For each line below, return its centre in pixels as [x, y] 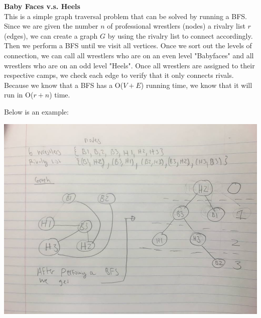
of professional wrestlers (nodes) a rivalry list [176, 26]
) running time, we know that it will [197, 85]
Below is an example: [36, 111]
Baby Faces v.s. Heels [42, 6]
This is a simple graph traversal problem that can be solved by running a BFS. [125, 16]
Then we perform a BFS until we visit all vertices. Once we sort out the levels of [128, 45]
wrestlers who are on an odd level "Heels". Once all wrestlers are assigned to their [129, 65]
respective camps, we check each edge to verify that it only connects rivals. [119, 75]
